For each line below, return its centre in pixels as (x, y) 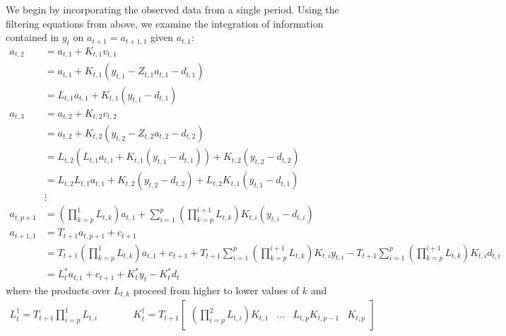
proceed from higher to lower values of (216, 290)
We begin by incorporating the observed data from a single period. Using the (172, 9)
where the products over (58, 290)
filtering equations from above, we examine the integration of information (165, 23)
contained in (33, 37)
